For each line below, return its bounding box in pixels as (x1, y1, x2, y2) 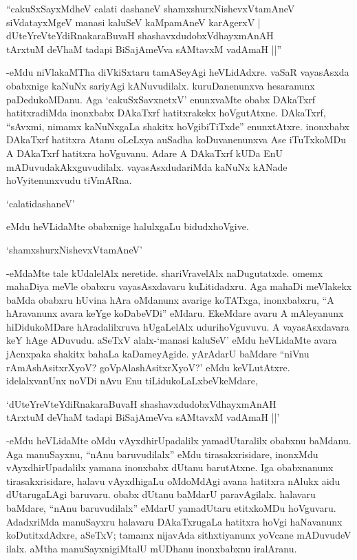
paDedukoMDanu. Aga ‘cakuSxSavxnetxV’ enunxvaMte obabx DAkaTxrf (6, 92, 316, 106)
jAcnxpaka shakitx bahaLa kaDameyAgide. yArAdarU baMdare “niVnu (6, 346, 310, 361)
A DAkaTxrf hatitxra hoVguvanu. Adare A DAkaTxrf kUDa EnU (6, 145, 283, 160)
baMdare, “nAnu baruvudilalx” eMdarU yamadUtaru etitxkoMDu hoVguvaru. (6, 501, 336, 515)
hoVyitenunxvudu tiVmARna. (6, 173, 132, 187)
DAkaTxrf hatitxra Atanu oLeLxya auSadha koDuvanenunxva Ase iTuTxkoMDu (6, 132, 346, 147)
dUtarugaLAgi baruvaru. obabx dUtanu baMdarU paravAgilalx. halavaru (6, 487, 316, 501)
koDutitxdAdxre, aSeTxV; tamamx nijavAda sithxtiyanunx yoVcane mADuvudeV (6, 528, 351, 542)
